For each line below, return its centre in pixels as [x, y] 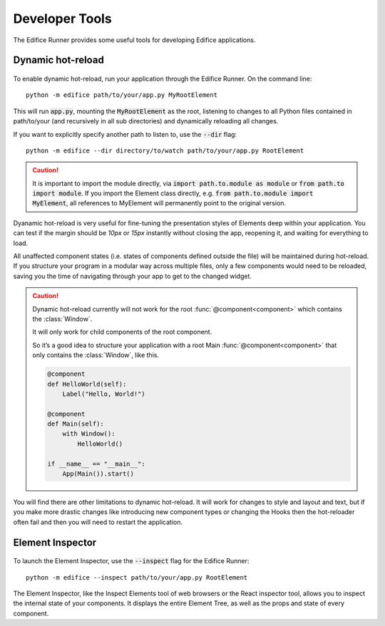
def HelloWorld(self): [87, 384]
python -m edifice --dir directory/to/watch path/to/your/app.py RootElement [165, 150]
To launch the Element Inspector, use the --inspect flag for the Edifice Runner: [131, 561]
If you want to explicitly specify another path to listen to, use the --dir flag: [125, 134]
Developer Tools [62, 19]
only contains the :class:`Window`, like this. [96, 355]
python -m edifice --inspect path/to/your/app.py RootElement [137, 577]
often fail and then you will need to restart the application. [98, 522]
